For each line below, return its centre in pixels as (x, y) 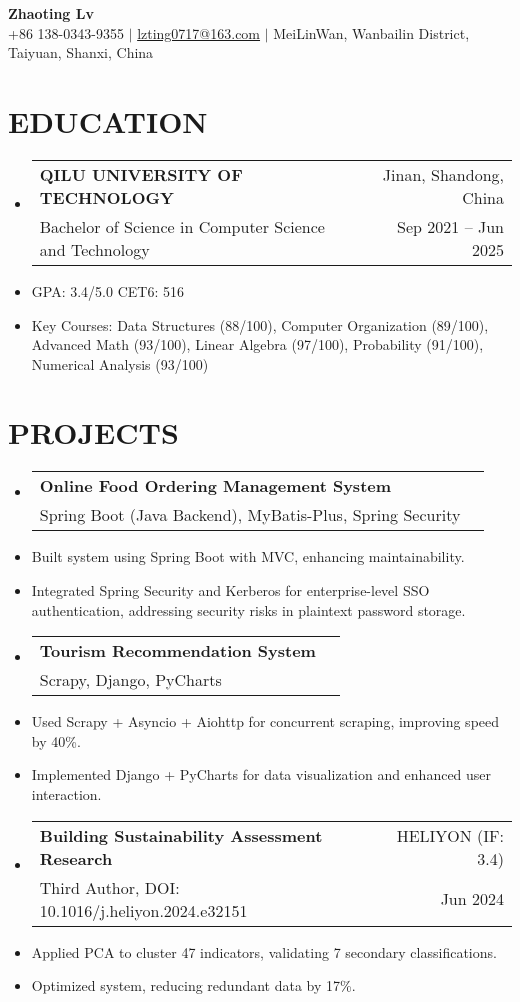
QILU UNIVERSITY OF (141, 174)
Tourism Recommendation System (177, 651)
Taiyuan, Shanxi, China (81, 52)
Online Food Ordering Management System (215, 486)
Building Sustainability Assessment (181, 835)
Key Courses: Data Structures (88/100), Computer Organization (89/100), (260, 324)
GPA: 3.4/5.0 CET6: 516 (107, 290)
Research (76, 858)
